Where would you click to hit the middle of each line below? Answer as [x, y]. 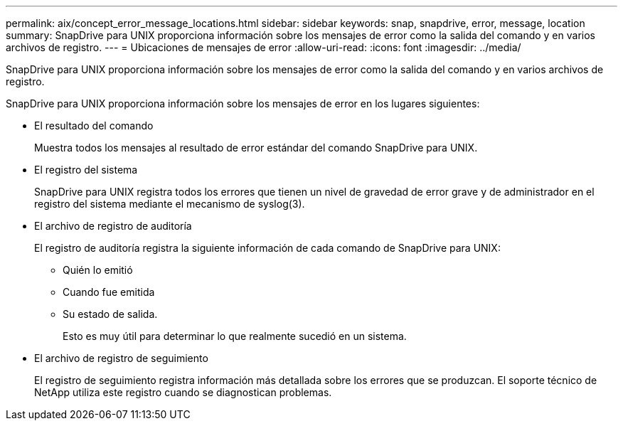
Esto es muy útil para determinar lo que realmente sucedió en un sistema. [235, 336]
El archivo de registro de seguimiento [121, 358]
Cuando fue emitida [109, 292]
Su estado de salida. [110, 314]
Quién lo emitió [98, 270]
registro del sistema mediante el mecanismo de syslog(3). [170, 204]
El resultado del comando [94, 126]
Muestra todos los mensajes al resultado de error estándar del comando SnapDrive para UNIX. [256, 148]
